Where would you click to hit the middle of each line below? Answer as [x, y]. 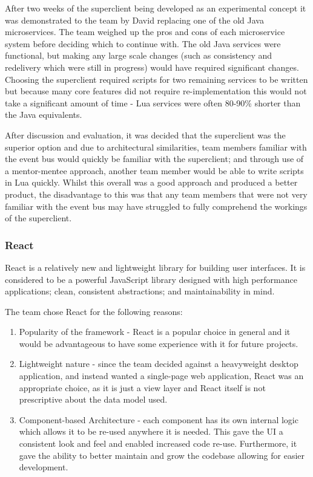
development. [44, 467]
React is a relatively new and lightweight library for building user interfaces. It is [155, 267]
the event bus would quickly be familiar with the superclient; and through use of [154, 159]
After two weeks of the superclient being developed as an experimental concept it [156, 8]
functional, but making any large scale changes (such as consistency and [139, 55]
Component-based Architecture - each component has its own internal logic [159, 419]
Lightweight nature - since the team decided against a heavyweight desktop [159, 364]
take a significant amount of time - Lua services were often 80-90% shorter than [153, 102]
